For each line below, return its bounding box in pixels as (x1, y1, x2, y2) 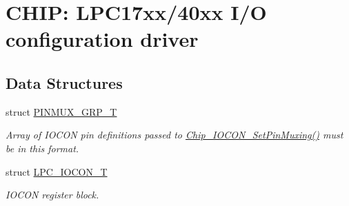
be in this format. (6, 141, 79, 155)
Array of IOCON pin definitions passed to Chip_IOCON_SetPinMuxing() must (6, 127, 343, 142)
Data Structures (6, 72, 123, 93)
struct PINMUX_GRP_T (6, 104, 117, 119)
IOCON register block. (6, 187, 99, 202)
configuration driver (6, 25, 199, 53)
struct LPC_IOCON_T (6, 164, 108, 178)
